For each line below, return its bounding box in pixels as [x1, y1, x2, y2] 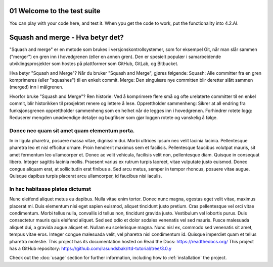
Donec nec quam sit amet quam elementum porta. [9, 127, 135, 134]
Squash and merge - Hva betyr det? [9, 33, 124, 42]
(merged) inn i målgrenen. [9, 84, 64, 90]
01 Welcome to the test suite [9, 7, 101, 15]
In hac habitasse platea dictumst [9, 185, 91, 192]
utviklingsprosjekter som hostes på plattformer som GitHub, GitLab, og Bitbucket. [9, 61, 179, 67]
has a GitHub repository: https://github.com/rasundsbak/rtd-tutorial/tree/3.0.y [9, 245, 172, 251]
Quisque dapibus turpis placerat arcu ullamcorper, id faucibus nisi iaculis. [9, 173, 162, 179]
